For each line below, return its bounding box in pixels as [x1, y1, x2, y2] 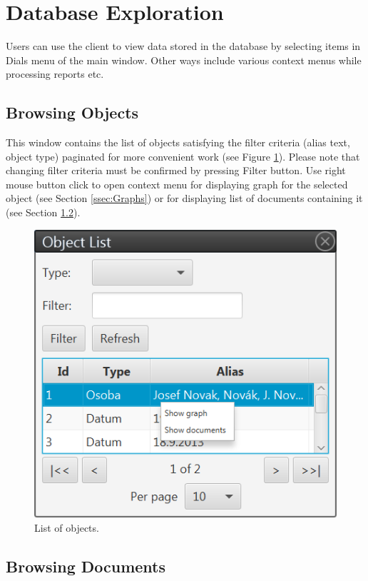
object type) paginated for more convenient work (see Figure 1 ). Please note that [6, 148, 360, 163]
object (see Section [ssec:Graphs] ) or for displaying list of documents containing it [6, 191, 363, 206]
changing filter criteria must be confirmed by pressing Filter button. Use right [6, 163, 346, 178]
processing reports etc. [6, 66, 104, 81]
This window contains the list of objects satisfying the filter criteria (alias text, [6, 135, 350, 150]
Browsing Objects [6, 101, 139, 123]
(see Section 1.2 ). [6, 205, 81, 220]
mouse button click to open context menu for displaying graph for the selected [6, 176, 348, 191]
